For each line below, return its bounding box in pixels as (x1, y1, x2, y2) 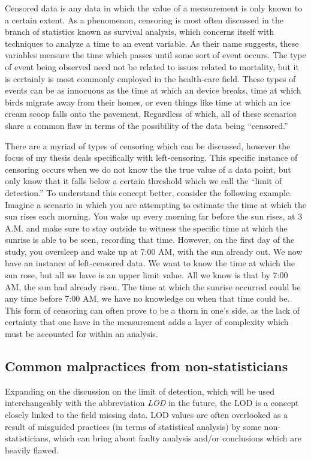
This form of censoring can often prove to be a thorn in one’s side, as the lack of (5, 303, 300, 316)
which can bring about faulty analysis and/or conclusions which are (53, 432, 301, 444)
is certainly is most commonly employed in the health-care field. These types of (5, 72, 296, 85)
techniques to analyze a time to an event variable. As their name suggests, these (5, 37, 299, 49)
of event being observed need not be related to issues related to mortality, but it (5, 60, 299, 73)
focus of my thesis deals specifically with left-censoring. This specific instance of (5, 151, 298, 164)
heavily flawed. (5, 443, 59, 456)
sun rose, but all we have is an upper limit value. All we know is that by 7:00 (5, 269, 288, 281)
